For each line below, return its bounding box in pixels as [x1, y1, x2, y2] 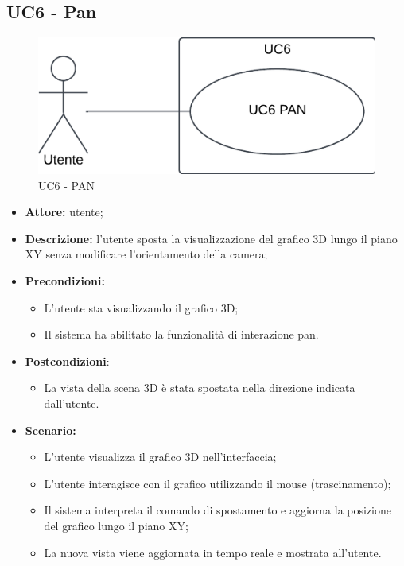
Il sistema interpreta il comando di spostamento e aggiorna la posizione [44, 502, 392, 518]
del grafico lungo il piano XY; [44, 517, 188, 533]
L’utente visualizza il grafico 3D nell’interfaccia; [44, 448, 277, 465]
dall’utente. [44, 394, 99, 411]
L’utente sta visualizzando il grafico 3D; [44, 299, 239, 316]
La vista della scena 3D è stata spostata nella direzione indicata [44, 379, 355, 396]
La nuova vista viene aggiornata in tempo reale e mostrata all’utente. [44, 544, 382, 560]
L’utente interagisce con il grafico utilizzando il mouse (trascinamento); [44, 475, 391, 491]
